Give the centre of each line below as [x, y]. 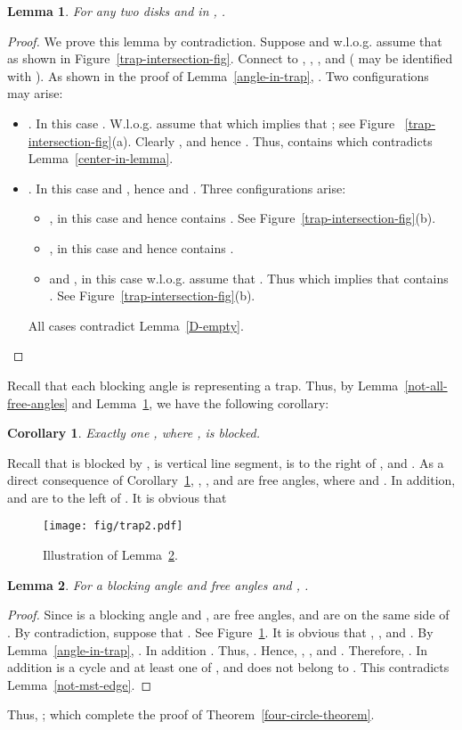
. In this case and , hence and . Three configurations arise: [187, 188]
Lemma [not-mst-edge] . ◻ [79, 684]
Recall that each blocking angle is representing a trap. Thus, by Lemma [203, 385]
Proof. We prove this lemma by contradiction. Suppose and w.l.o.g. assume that [225, 41]
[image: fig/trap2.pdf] [113, 526]
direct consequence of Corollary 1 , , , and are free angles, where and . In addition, [231, 480]
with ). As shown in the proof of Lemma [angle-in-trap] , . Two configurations [218, 75]
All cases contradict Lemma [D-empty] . [136, 325]
